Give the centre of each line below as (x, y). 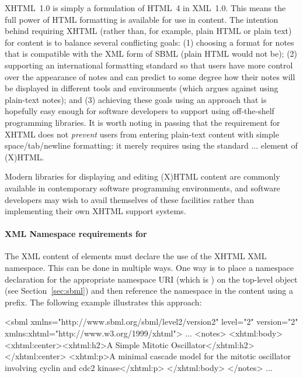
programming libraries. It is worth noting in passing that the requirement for (142, 122)
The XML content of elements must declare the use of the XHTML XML (136, 256)
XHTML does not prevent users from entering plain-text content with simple (142, 134)
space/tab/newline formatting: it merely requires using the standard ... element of (151, 145)
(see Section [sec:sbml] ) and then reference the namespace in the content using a (149, 291)
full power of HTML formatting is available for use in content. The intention (142, 19)
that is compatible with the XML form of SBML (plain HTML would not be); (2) (151, 54)
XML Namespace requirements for (76, 234)
